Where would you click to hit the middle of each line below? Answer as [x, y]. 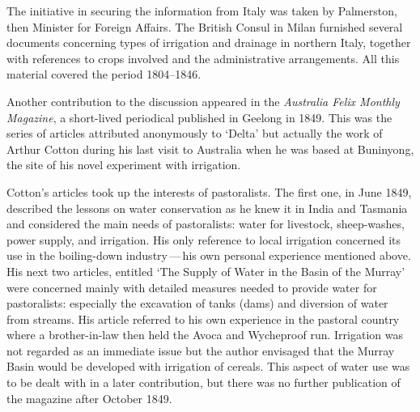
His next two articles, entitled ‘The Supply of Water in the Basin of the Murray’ [206, 271]
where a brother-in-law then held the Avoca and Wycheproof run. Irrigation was [205, 335]
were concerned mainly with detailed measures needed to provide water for [192, 287]
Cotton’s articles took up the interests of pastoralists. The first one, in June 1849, [209, 191]
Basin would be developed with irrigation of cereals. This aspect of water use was [208, 366]
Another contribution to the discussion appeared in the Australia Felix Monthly [203, 101]
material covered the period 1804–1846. [104, 74]
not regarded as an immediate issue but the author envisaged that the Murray [201, 350]
